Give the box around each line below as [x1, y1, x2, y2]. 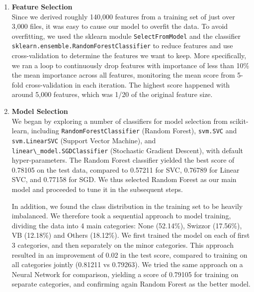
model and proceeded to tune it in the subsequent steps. [11, 184, 183, 194]
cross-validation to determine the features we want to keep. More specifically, [11, 50, 247, 61]
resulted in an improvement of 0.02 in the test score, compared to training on [11, 249, 248, 260]
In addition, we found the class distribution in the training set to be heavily [11, 200, 243, 211]
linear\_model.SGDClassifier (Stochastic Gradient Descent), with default [11, 145, 244, 155]
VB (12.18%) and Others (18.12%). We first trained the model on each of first [11, 230, 250, 240]
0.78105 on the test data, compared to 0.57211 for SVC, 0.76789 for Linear [11, 164, 240, 175]
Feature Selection [11, 1, 73, 11]
